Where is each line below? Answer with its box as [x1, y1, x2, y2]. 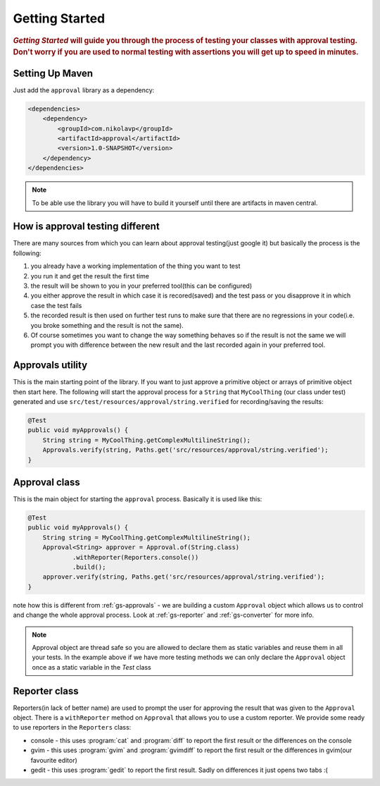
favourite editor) [30, 756, 77, 764]
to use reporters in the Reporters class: [13, 723, 132, 732]
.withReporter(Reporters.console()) [72, 553, 199, 561]
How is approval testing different [13, 221, 160, 233]
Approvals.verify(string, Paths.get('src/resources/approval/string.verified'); [42, 446, 329, 454]
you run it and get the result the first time [30, 271, 149, 280]
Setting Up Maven [13, 67, 94, 79]
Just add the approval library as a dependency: [13, 85, 155, 94]
